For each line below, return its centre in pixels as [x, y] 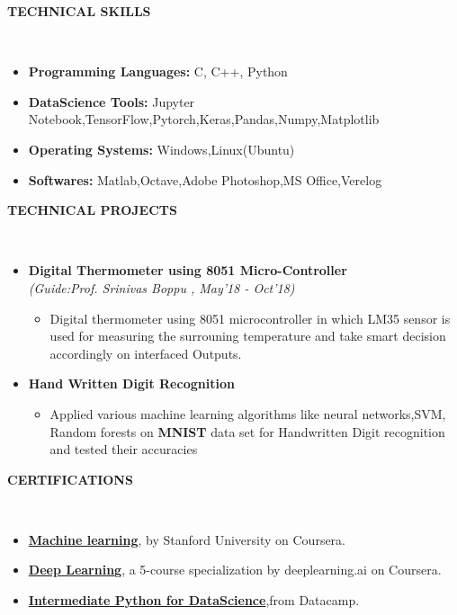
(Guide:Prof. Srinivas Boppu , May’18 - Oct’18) [161, 287]
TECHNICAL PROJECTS [92, 210]
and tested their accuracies [124, 449]
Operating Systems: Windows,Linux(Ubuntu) [161, 149]
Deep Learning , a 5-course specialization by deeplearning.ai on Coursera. [235, 570]
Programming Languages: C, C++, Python [158, 71]
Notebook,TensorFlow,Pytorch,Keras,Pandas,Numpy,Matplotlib [204, 119]
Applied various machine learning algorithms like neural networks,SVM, [248, 413]
